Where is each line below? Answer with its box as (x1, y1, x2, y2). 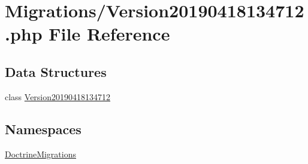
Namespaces (5, 119, 81, 138)
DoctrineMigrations (5, 147, 76, 160)
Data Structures (5, 62, 107, 81)
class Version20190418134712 (5, 90, 111, 103)
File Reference (49, 21, 170, 46)
